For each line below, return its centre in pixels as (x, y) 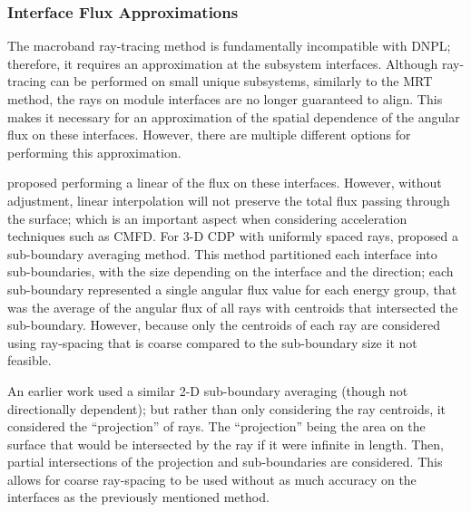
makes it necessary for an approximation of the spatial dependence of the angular (234, 116)
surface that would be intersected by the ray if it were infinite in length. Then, (226, 444)
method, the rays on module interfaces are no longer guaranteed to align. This (225, 99)
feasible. (29, 360)
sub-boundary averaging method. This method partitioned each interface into (222, 253)
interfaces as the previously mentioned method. (138, 497)
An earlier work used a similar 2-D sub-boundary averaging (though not (208, 390)
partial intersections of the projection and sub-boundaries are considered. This (225, 462)
